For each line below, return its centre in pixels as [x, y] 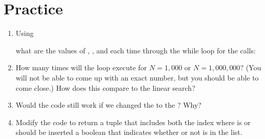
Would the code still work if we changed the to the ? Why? [108, 105]
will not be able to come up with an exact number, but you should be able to [137, 77]
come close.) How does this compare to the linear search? [105, 87]
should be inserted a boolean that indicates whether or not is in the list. [129, 132]
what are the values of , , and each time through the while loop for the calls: [136, 50]
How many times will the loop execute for [81, 67]
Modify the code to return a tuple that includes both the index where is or [133, 122]
